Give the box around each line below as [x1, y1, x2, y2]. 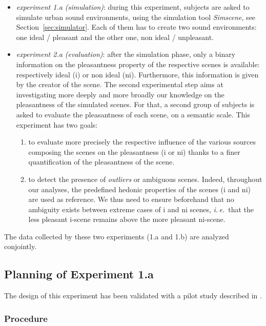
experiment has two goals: [16, 119, 98, 130]
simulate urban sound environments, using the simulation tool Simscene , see [16, 11, 256, 22]
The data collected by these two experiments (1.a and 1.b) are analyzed [4, 231, 229, 241]
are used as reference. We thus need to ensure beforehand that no [28, 194, 234, 205]
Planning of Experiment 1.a [4, 266, 154, 282]
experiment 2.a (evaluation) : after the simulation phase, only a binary [16, 49, 236, 59]
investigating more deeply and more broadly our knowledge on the [16, 89, 224, 99]
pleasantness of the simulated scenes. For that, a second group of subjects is [16, 99, 255, 110]
